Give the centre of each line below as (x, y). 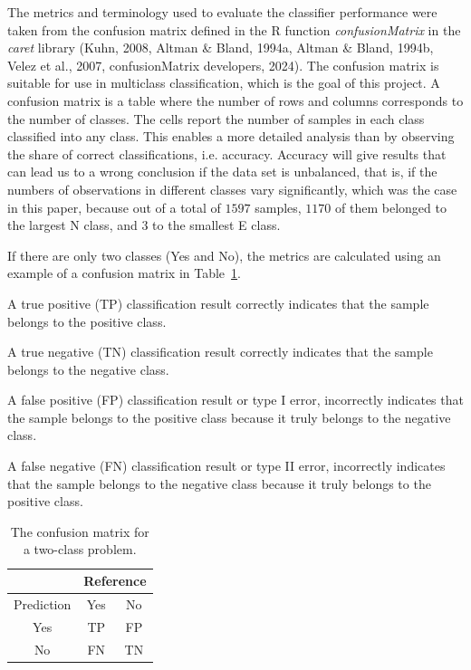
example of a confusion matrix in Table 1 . (124, 273)
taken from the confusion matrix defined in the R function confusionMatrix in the (234, 29)
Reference (115, 581)
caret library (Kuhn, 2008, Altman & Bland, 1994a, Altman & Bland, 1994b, (221, 48)
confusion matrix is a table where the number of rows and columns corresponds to (235, 100)
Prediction (43, 603)
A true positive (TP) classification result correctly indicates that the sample (218, 303)
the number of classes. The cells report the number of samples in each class (216, 118)
